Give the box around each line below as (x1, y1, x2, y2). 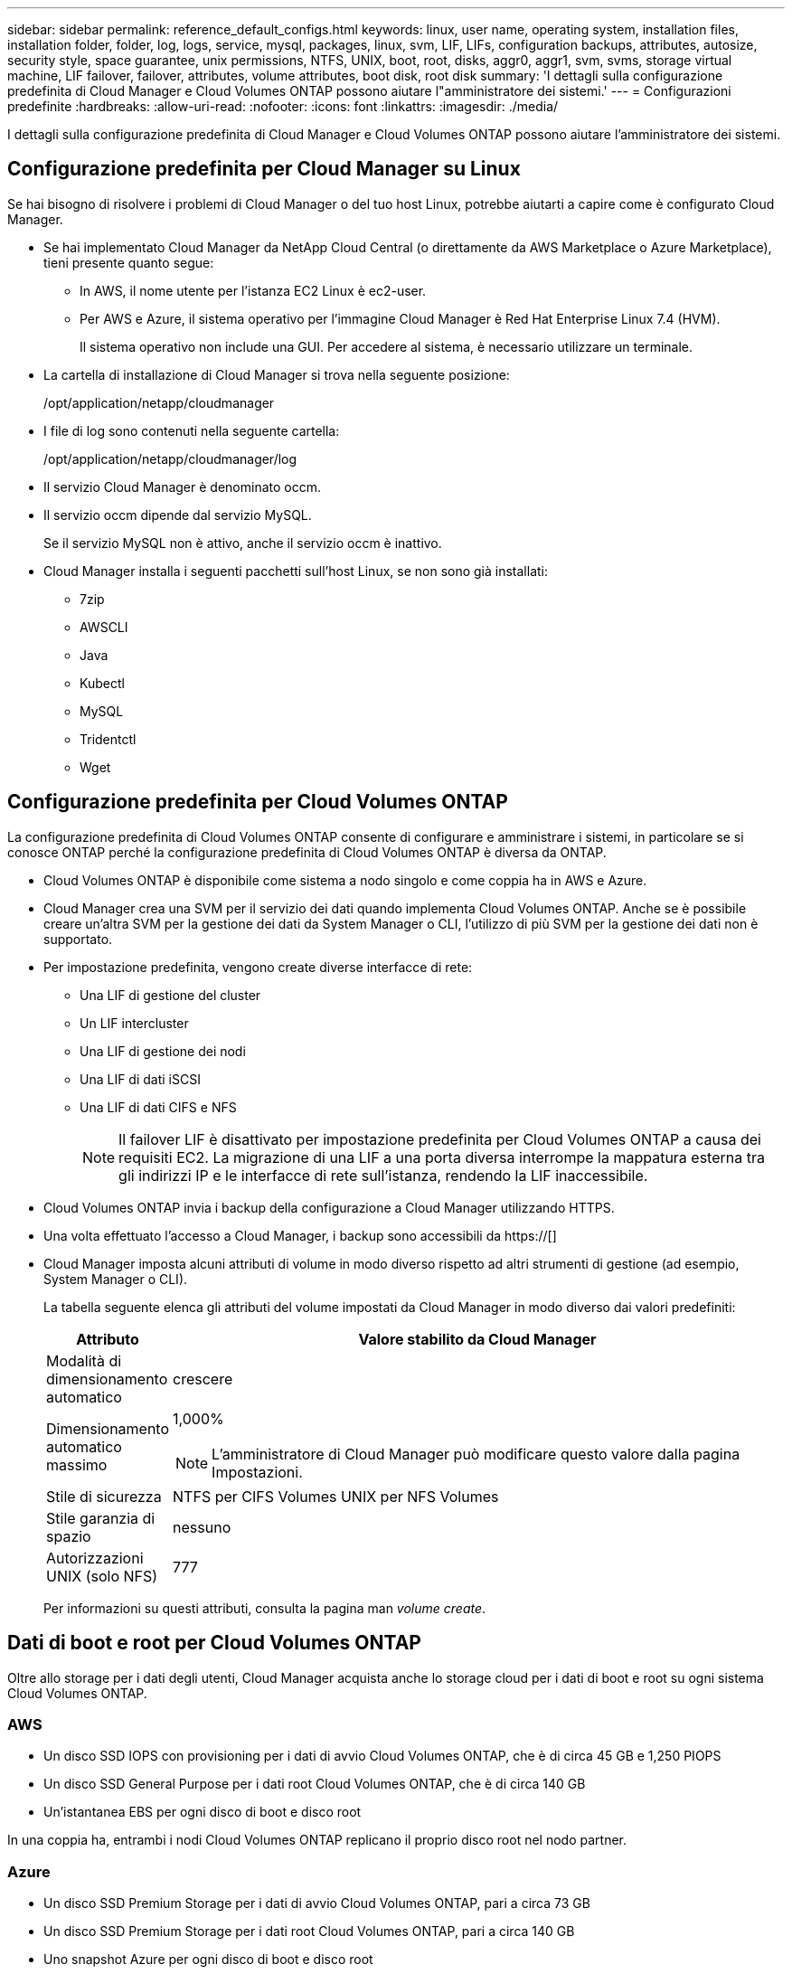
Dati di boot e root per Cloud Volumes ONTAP (7, 1631, 421, 1655)
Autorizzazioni (46, 1548, 144, 1567)
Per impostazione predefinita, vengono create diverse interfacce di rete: (43, 959, 473, 975)
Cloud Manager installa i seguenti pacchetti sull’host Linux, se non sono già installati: (43, 562, 549, 579)
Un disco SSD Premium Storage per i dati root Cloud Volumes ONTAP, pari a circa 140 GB (43, 1923, 575, 1940)
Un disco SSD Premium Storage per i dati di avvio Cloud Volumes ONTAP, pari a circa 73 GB (43, 1895, 590, 1912)
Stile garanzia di (46, 1508, 156, 1527)
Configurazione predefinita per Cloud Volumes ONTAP (7, 790, 508, 814)
